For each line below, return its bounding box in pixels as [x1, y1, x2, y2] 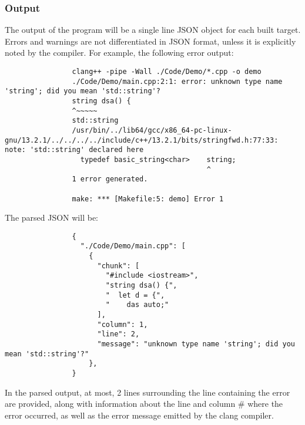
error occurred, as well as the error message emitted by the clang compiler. [5, 409, 274, 421]
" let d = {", [105, 291, 165, 299]
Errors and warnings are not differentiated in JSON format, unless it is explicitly [5, 35, 296, 47]
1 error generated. [72, 175, 148, 184]
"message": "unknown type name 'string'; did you [97, 340, 295, 348]
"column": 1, [97, 320, 148, 329]
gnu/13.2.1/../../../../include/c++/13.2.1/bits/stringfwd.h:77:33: [5, 136, 279, 144]
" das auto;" [105, 301, 169, 309]
